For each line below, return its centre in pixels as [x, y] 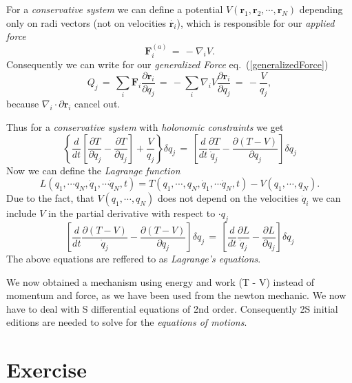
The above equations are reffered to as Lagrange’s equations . [134, 259]
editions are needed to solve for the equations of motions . [127, 322]
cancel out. [97, 104]
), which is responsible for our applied [256, 22]
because [23, 104]
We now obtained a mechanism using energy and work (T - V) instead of [161, 281]
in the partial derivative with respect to [132, 213]
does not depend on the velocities [228, 198]
